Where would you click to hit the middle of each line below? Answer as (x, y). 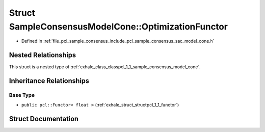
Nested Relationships (42, 55)
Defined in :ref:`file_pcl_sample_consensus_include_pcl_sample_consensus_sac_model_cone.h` (118, 41)
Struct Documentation (44, 119)
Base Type (22, 95)
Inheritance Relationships (49, 81)
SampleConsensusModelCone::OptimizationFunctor (119, 26)
